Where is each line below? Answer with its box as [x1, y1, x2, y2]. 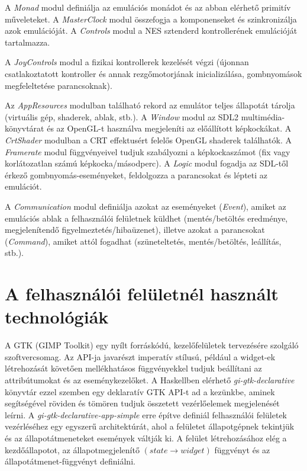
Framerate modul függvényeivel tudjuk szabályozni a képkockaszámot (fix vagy [5, 145, 290, 158]
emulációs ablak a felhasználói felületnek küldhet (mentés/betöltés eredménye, [5, 212, 288, 224]
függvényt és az [214, 443, 270, 456]
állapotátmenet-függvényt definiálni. [5, 455, 135, 467]
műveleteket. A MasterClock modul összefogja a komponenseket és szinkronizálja [5, 12, 297, 25]
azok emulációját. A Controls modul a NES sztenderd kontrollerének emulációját [5, 24, 298, 37]
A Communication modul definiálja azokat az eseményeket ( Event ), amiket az [5, 200, 286, 212]
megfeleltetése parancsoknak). [5, 79, 112, 91]
